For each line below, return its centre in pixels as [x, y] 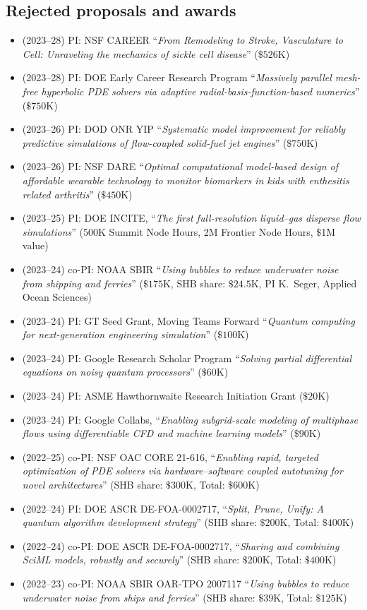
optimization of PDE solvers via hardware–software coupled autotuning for [182, 471]
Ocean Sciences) [57, 297]
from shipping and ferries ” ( [83, 283]
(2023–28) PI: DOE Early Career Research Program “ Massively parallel [177, 77]
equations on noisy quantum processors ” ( [112, 372]
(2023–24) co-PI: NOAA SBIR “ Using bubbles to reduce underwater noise [180, 269]
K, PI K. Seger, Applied [304, 283]
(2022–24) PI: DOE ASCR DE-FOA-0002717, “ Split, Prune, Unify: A [173, 508]
